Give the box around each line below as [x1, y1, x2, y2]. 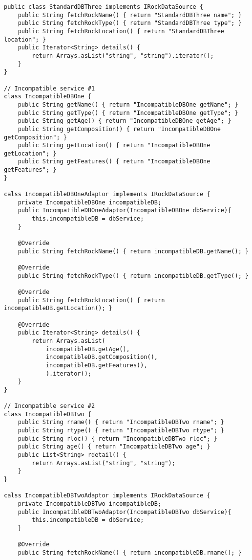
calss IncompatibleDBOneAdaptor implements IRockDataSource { [4, 191, 210, 198]
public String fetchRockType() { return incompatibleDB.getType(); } [18, 272, 249, 279]
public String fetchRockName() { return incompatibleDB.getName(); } [18, 247, 249, 255]
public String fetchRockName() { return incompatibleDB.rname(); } [18, 549, 242, 556]
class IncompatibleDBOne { [4, 93, 91, 100]
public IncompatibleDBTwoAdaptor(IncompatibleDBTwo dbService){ [18, 508, 231, 515]
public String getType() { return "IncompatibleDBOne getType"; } [18, 109, 238, 116]
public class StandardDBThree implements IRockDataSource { [4, 3, 204, 10]
